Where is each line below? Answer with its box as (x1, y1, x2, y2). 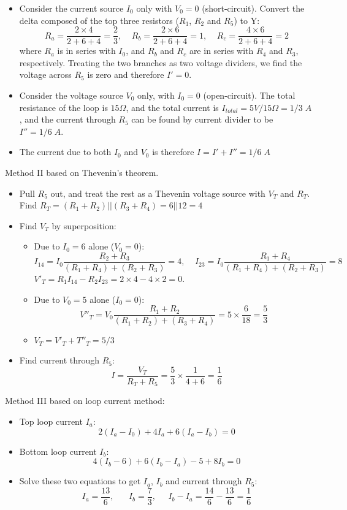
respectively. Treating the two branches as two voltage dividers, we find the (19, 56, 302, 69)
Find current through (19, 354, 100, 367)
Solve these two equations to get (19, 474, 141, 487)
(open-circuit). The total (203, 89, 296, 102)
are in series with (189, 44, 254, 57)
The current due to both (19, 145, 112, 158)
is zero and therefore (87, 68, 164, 81)
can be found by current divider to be (131, 113, 273, 126)
